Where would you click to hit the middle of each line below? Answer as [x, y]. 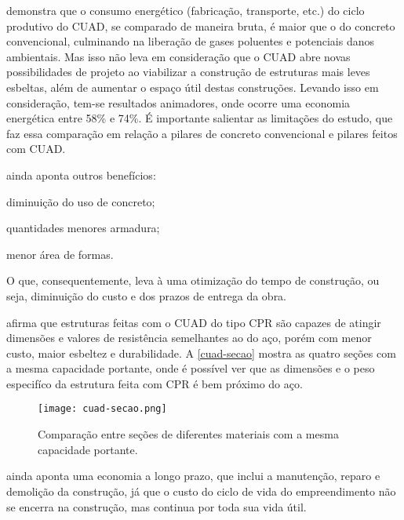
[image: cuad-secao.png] [102, 409]
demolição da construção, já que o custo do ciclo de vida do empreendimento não [201, 491]
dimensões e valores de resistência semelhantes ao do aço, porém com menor [189, 338]
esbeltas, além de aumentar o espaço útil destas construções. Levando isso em [193, 87]
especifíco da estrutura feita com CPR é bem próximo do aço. [155, 383]
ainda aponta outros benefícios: [81, 175]
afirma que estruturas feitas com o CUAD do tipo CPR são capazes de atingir [194, 322]
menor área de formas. [60, 254]
